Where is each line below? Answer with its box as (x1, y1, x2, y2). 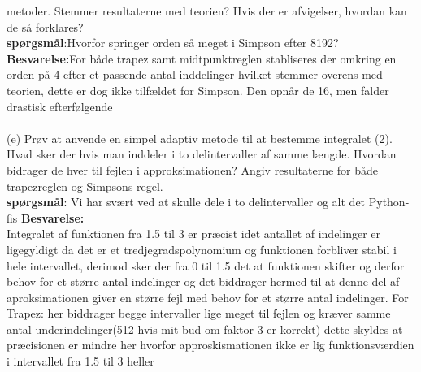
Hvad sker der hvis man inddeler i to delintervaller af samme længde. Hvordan (7, 145, 397, 162)
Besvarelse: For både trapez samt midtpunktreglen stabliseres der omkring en (7, 50, 397, 67)
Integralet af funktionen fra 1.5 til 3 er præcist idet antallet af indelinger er (7, 225, 381, 242)
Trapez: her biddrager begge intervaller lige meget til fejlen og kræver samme (7, 305, 391, 322)
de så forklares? (7, 18, 84, 35)
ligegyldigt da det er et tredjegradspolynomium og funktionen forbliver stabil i (7, 240, 397, 257)
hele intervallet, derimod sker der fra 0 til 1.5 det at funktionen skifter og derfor (7, 257, 405, 274)
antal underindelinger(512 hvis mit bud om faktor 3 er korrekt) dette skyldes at (7, 320, 403, 337)
